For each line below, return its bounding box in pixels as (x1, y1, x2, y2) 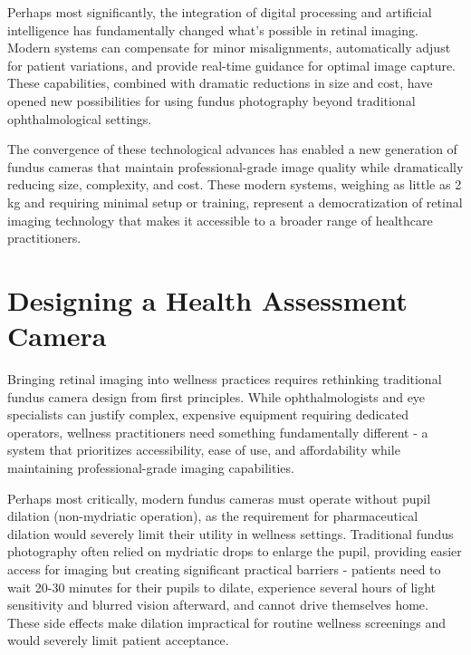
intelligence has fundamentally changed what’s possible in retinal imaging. (7, 20, 418, 39)
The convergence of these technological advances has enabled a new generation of (7, 140, 457, 159)
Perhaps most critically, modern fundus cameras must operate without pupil (7, 488, 431, 507)
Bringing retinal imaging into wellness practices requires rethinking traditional (7, 370, 442, 389)
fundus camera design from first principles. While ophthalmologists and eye (7, 387, 426, 406)
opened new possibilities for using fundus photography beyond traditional (7, 91, 416, 110)
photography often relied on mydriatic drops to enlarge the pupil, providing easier (7, 542, 462, 561)
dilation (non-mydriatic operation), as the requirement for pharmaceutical (7, 506, 418, 525)
